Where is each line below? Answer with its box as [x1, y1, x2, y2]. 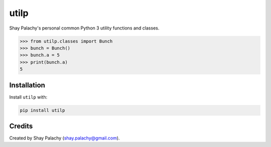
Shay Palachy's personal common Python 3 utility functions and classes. [9, 25, 160, 31]
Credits [9, 121, 33, 130]
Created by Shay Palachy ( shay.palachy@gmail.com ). [9, 135, 120, 141]
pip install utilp [20, 107, 65, 113]
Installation [9, 80, 45, 89]
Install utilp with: [9, 94, 48, 100]
